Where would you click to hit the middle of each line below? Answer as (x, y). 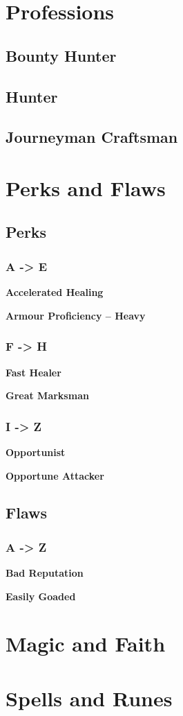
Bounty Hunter (61, 55)
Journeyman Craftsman (92, 137)
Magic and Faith (86, 644)
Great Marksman (47, 395)
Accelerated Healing (55, 292)
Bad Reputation (45, 573)
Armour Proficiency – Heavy (76, 315)
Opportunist (36, 452)
